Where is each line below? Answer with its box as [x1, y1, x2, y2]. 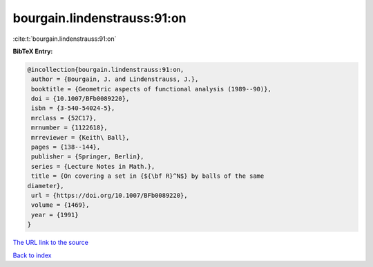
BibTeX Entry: [12, 47, 53, 55]
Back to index [12, 251, 52, 259]
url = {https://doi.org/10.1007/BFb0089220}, [31, 192, 188, 199]
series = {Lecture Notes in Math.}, [31, 163, 155, 170]
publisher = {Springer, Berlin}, [31, 153, 144, 160]
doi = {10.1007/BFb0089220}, [31, 95, 130, 103]
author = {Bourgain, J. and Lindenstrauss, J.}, [31, 75, 199, 83]
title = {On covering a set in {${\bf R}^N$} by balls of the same [31, 172, 265, 180]
